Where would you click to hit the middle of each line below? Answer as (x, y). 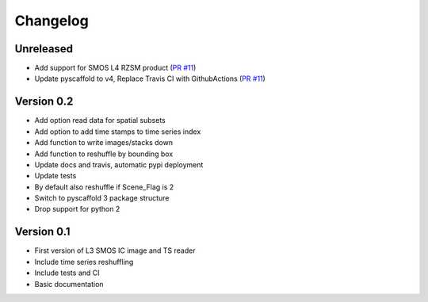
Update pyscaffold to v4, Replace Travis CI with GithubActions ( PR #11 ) (150, 78)
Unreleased (44, 49)
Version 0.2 (44, 102)
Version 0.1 (42, 232)
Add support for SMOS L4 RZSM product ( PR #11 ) (115, 68)
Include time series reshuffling (84, 262)
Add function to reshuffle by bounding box (104, 154)
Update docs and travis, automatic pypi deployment (119, 164)
